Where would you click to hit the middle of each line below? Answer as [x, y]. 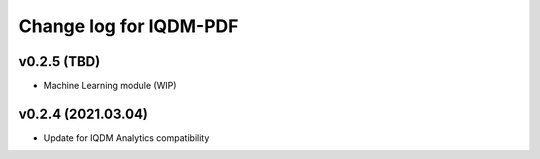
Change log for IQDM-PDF [128, 26]
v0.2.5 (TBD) [59, 61]
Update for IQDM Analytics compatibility [126, 137]
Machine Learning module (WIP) [110, 86]
